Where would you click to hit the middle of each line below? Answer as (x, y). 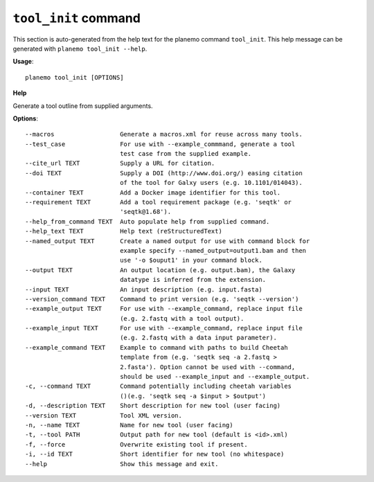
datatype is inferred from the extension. (193, 280)
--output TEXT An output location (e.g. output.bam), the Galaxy (160, 270)
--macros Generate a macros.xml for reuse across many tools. (164, 134)
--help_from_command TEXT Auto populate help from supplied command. (148, 221)
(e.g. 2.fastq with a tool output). (182, 318)
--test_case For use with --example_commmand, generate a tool (160, 144)
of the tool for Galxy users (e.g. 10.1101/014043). (211, 183)
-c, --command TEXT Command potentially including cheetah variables (159, 386)
